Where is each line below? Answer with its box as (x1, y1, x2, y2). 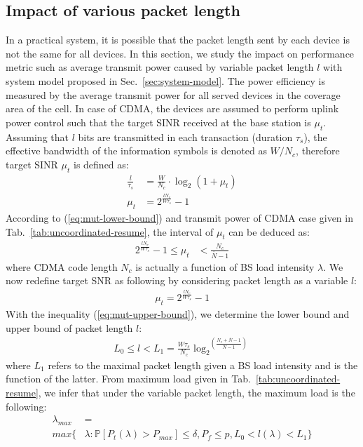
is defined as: (74, 156, 129, 171)
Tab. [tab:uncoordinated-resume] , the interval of (6, 224, 214, 239)
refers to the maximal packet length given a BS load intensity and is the (48, 357, 358, 372)
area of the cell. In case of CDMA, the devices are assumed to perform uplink (6, 101, 339, 116)
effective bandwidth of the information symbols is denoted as (6, 143, 267, 158)
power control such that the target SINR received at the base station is (6, 114, 311, 129)
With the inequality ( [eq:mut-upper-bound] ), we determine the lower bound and (6, 306, 350, 321)
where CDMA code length (6, 259, 118, 274)
